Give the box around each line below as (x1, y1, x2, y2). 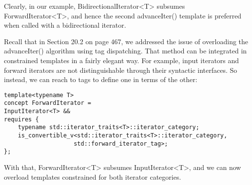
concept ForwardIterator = (4, 100, 91, 107)
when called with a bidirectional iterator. (4, 20, 126, 30)
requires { (4, 116, 39, 123)
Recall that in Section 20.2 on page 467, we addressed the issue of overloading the (4, 36, 249, 46)
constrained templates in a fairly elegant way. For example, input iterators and (4, 55, 239, 65)
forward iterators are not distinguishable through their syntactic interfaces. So (4, 65, 237, 75)
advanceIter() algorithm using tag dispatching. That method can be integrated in (4, 46, 247, 56)
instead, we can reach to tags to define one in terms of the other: (4, 74, 197, 84)
